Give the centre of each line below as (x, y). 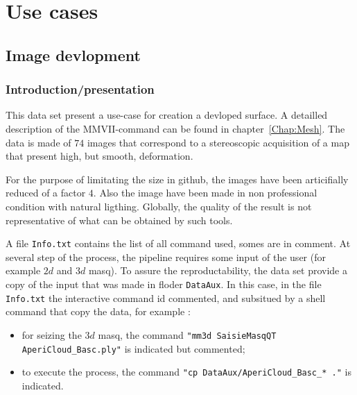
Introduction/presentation (80, 89)
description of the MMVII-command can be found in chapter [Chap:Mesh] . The (175, 128)
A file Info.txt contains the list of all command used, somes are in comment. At (178, 243)
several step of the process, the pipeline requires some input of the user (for (166, 257)
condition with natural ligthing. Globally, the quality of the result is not (159, 206)
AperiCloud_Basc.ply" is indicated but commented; (133, 348)
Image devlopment (73, 54)
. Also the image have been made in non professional (205, 193)
